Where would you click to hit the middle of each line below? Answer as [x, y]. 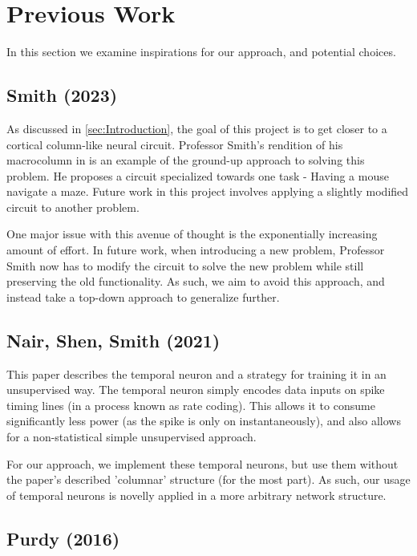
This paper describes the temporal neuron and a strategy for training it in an [196, 373]
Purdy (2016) [63, 538]
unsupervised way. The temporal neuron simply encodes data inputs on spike [196, 390]
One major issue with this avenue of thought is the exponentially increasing [192, 234]
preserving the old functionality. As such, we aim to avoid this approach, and [196, 281]
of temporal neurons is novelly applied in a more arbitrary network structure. [196, 495]
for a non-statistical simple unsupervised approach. [132, 437]
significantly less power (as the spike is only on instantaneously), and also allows [204, 421]
